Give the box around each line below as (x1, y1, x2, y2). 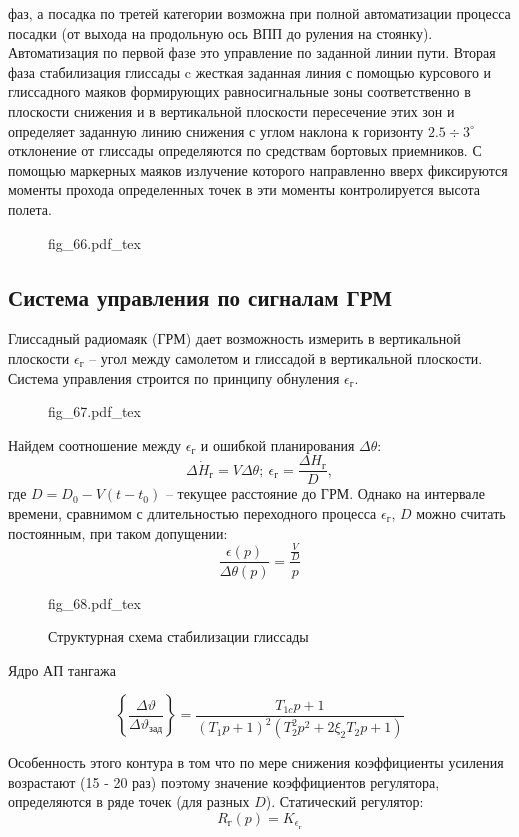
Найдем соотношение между (8, 434, 182, 455)
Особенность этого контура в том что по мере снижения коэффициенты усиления (8, 752, 504, 773)
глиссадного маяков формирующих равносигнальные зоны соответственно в (8, 81, 471, 102)
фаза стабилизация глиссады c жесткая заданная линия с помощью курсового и (8, 61, 492, 82)
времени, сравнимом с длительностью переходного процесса (8, 502, 377, 523)
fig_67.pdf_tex (48, 401, 141, 422)
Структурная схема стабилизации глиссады (48, 626, 309, 647)
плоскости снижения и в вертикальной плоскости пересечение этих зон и (8, 100, 455, 121)
